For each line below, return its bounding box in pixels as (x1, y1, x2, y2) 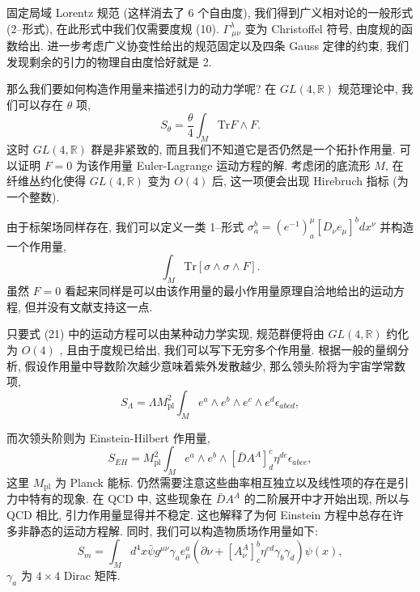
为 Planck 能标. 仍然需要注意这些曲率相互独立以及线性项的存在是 (54, 474, 398, 491)
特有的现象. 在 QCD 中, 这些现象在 (28, 490, 213, 507)
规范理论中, (337, 80, 398, 97)
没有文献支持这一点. (47, 298, 153, 315)
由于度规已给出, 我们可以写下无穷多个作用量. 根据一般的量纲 (78, 341, 398, 358)
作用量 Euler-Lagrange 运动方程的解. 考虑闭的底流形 (99, 156, 371, 173)
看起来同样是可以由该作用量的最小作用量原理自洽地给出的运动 (65, 282, 394, 299)
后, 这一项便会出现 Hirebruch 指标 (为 (212, 172, 409, 189)
